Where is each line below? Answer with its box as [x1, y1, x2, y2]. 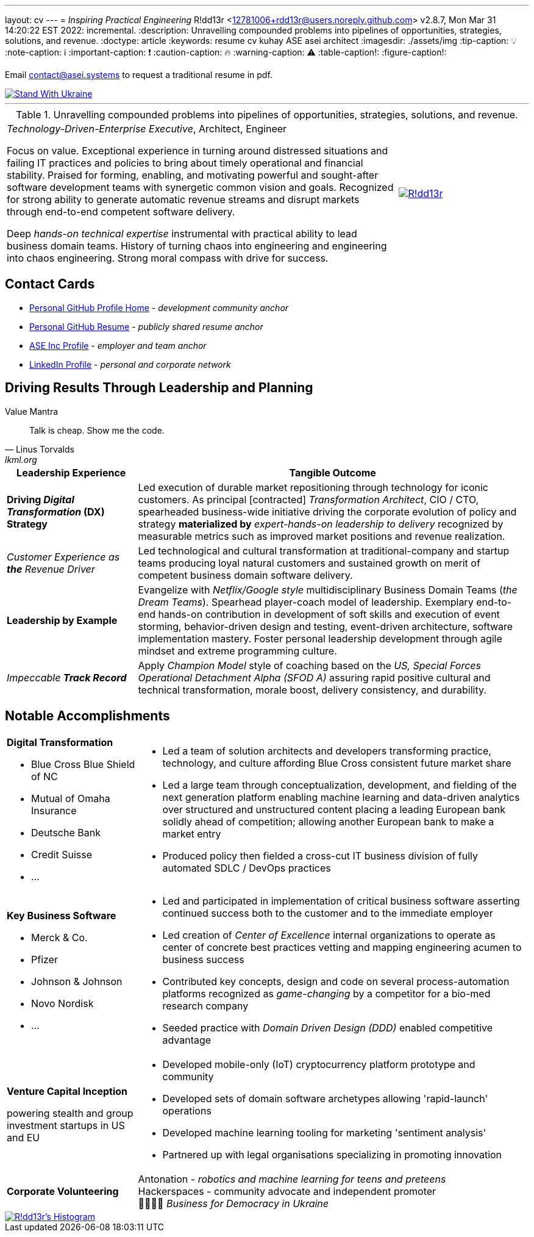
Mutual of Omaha [31, 792, 110, 805]
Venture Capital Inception [7, 1085, 128, 1097]
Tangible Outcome [289, 466, 376, 479]
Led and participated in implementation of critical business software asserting [162, 894, 520, 907]
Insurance [31, 804, 77, 817]
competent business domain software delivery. [138, 568, 353, 581]
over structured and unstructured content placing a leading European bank [162, 803, 506, 816]
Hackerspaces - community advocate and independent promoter [138, 1185, 436, 1197]
